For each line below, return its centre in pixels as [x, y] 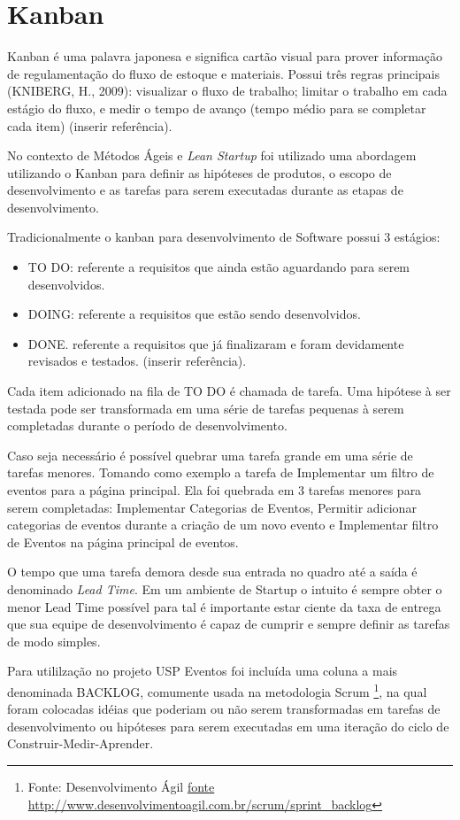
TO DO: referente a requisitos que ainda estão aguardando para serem [219, 267]
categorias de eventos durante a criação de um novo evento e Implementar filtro [223, 525]
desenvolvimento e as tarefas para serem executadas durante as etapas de [205, 190]
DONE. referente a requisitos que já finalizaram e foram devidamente [216, 343]
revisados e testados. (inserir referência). [137, 361]
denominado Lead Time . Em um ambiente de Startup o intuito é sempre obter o [225, 588]
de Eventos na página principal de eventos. [123, 542]
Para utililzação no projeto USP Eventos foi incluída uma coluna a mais [203, 671]
